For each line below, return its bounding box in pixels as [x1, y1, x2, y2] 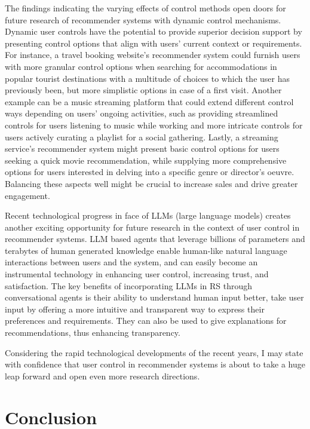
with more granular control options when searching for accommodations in [5, 60, 277, 72]
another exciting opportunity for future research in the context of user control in [5, 220, 300, 233]
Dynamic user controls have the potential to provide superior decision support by [5, 25, 302, 38]
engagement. [5, 189, 50, 201]
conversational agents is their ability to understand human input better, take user [5, 291, 304, 304]
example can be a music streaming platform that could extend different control [5, 95, 294, 108]
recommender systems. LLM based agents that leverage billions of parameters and [5, 232, 305, 245]
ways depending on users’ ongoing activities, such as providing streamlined [5, 107, 278, 119]
